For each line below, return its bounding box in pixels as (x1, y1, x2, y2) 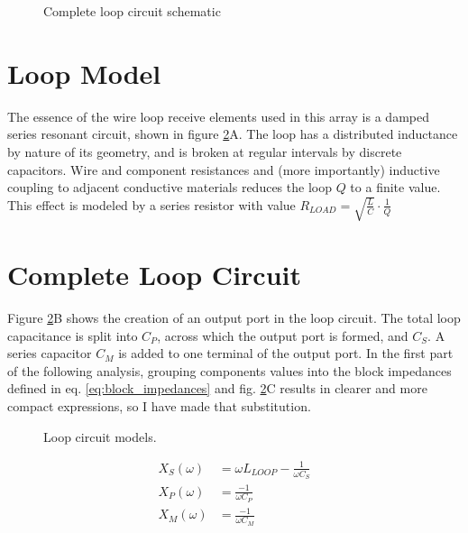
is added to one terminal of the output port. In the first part (118, 344, 454, 363)
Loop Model (7, 54, 161, 91)
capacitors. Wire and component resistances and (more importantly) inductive (7, 160, 440, 179)
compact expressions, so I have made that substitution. (7, 397, 311, 416)
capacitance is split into (7, 326, 138, 345)
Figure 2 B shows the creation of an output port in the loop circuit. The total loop (7, 308, 461, 327)
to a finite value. (350, 178, 441, 197)
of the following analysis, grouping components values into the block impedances (7, 361, 452, 380)
